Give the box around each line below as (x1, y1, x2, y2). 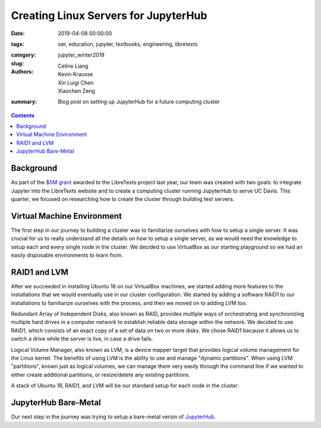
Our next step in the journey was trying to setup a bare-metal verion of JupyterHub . (11, 413, 216, 420)
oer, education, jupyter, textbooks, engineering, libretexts (58, 40, 198, 48)
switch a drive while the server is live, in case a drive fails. (11, 335, 153, 342)
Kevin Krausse (58, 71, 93, 78)
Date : (11, 30, 25, 37)
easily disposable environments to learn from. (11, 251, 123, 259)
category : (11, 51, 36, 59)
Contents (11, 112, 35, 119)
